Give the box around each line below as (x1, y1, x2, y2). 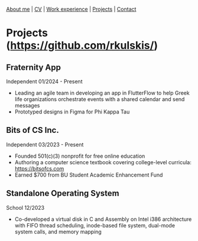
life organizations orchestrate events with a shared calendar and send (14, 96, 185, 103)
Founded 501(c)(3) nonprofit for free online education (14, 152, 145, 159)
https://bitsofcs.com (14, 165, 64, 172)
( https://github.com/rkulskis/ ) (6, 39, 158, 53)
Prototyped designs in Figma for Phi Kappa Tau (14, 108, 130, 115)
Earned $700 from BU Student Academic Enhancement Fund (14, 171, 163, 178)
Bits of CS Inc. (6, 125, 59, 135)
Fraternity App (6, 62, 61, 72)
